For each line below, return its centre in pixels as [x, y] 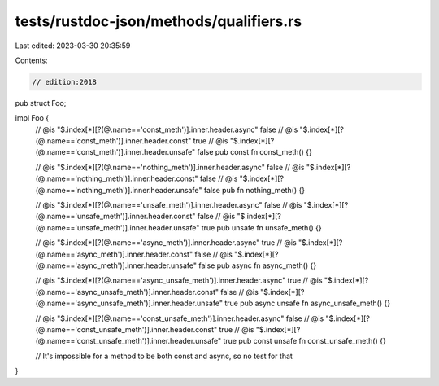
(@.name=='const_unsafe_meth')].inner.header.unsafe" [128, 341]
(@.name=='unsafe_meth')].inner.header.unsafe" [117, 227]
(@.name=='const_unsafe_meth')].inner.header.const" [126, 329]
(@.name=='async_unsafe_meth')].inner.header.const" [127, 292]
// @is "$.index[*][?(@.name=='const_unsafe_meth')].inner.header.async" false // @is [180, 318]
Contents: [31, 60]
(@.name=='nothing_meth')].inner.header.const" [117, 178]
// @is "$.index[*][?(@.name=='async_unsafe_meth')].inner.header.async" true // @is [179, 280]
